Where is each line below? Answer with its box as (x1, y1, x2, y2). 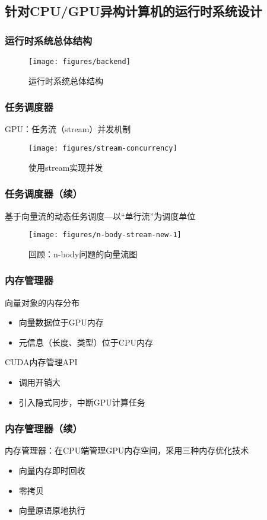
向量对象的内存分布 (5, 296, 80, 308)
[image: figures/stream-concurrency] (28, 144, 177, 153)
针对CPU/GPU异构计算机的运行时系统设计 (5, 2, 262, 20)
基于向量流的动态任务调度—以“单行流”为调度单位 (5, 209, 196, 222)
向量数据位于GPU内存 (18, 316, 104, 328)
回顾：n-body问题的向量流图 (28, 247, 138, 260)
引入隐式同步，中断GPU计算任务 (18, 395, 145, 408)
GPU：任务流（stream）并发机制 (5, 123, 131, 135)
